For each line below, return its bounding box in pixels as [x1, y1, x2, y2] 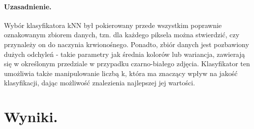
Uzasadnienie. [4, 1, 52, 11]
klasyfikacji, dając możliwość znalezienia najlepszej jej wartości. [4, 77, 195, 88]
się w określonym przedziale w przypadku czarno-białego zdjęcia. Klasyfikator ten [4, 58, 250, 69]
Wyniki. [4, 106, 58, 127]
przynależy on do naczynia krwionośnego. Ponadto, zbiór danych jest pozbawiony [4, 39, 249, 49]
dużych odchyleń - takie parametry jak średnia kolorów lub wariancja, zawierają [4, 49, 245, 59]
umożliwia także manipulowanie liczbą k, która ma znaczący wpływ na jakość [4, 68, 238, 78]
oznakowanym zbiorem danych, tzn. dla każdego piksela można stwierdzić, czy [4, 29, 240, 40]
